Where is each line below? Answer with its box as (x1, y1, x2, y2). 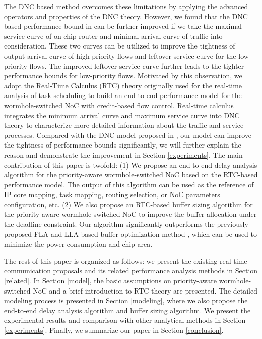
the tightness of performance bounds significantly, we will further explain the (4, 139, 241, 150)
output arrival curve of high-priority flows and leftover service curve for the (4, 50, 236, 61)
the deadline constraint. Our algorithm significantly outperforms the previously (4, 219, 248, 229)
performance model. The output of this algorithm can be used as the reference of (4, 179, 254, 189)
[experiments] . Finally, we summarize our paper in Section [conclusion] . (4, 325, 224, 335)
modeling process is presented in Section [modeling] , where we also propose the (4, 295, 248, 306)
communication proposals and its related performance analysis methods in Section (4, 265, 258, 276)
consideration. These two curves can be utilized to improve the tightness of (4, 40, 235, 51)
